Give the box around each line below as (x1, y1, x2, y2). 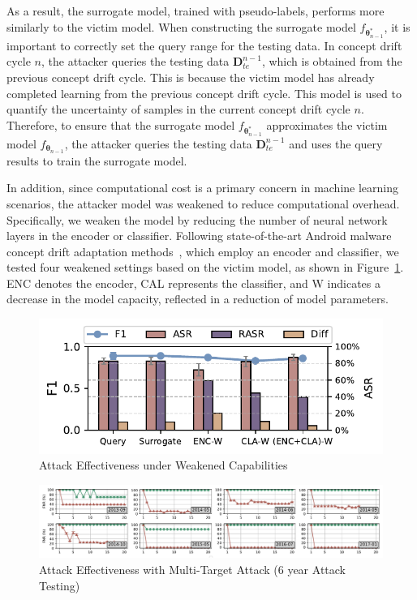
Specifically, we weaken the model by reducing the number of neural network (6, 211, 388, 228)
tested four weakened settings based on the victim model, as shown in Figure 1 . (6, 259, 404, 276)
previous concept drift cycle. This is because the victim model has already (6, 68, 375, 85)
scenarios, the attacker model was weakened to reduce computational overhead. (6, 195, 400, 212)
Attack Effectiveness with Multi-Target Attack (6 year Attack (39, 561, 346, 578)
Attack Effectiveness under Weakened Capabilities (39, 456, 288, 474)
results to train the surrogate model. (6, 152, 187, 169)
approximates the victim (266, 116, 388, 133)
